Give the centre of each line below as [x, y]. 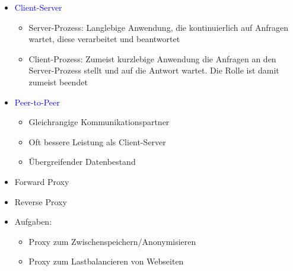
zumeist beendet [58, 82]
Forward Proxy [42, 181]
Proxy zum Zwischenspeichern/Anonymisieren [112, 241]
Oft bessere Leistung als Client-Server [97, 141]
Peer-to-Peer [37, 102]
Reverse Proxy [41, 201]
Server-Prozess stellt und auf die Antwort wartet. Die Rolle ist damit [154, 70]
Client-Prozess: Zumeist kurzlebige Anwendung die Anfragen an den [152, 58]
